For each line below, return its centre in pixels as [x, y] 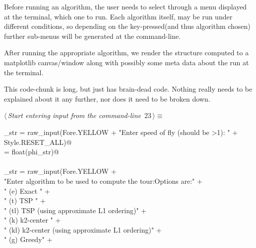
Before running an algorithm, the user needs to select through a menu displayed [126, 6]
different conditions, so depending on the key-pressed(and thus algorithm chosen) [127, 26]
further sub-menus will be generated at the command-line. [93, 36]
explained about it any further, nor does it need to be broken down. [107, 98]
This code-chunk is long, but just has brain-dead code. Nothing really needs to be [128, 89]
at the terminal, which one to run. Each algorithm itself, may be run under [118, 16]
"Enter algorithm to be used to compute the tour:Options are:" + [103, 181]
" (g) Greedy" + [28, 239]
